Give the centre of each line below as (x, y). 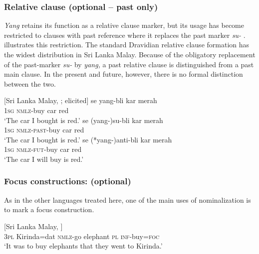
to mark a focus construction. (49, 209)
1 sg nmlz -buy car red (36, 110)
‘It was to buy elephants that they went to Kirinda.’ (83, 246)
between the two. (30, 83)
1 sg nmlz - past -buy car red (44, 130)
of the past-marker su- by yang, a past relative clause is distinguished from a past (129, 64)
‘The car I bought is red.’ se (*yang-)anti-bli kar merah (88, 139)
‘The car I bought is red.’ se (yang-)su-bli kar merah (84, 120)
